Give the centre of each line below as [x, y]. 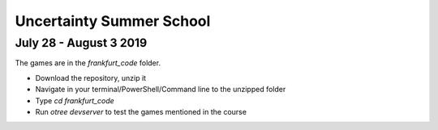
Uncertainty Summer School [113, 21]
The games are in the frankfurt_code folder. [88, 63]
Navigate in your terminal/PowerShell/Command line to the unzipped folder [161, 90]
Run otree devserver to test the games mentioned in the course [141, 111]
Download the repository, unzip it [90, 78]
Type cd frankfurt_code [75, 100]
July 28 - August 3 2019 [81, 43]
